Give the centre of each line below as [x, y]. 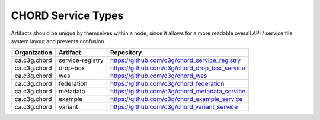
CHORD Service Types [67, 15]
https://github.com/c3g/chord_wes [159, 76]
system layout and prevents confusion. [58, 41]
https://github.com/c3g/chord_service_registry [175, 60]
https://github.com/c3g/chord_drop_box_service [177, 68]
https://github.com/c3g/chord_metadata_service [178, 92]
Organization [33, 53]
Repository [126, 53]
